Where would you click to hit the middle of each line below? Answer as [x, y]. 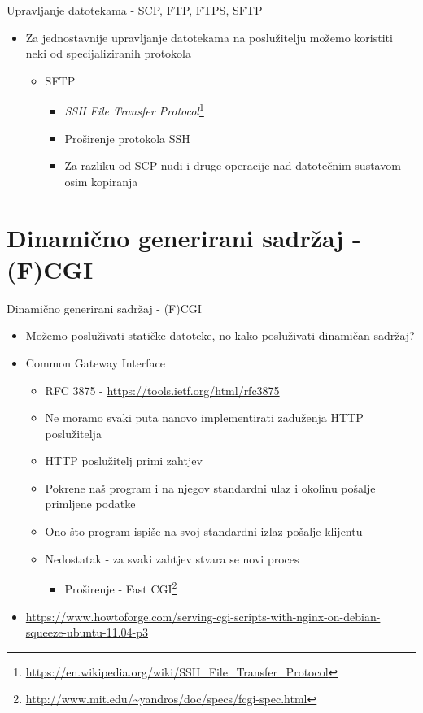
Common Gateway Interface [96, 362]
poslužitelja [73, 433]
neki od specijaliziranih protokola [108, 53]
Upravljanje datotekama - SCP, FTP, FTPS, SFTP [135, 10]
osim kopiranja [101, 181]
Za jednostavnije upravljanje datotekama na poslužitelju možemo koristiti [209, 37]
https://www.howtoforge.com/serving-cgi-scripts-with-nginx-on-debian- [203, 616]
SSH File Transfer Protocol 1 [134, 110]
